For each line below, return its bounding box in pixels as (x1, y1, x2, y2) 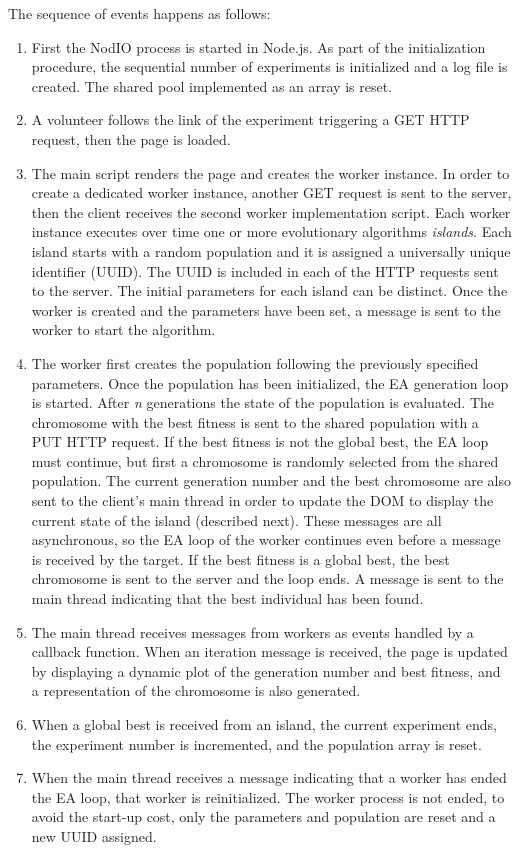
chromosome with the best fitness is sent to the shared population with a (31, 411, 479, 432)
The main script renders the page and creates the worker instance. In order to (31, 162, 510, 183)
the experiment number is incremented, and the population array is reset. (31, 733, 482, 754)
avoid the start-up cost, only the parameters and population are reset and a (31, 806, 496, 827)
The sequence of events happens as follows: (8, 3, 271, 23)
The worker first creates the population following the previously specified (31, 352, 479, 373)
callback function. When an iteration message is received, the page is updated (31, 641, 508, 662)
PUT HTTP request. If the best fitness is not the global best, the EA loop (31, 431, 489, 452)
